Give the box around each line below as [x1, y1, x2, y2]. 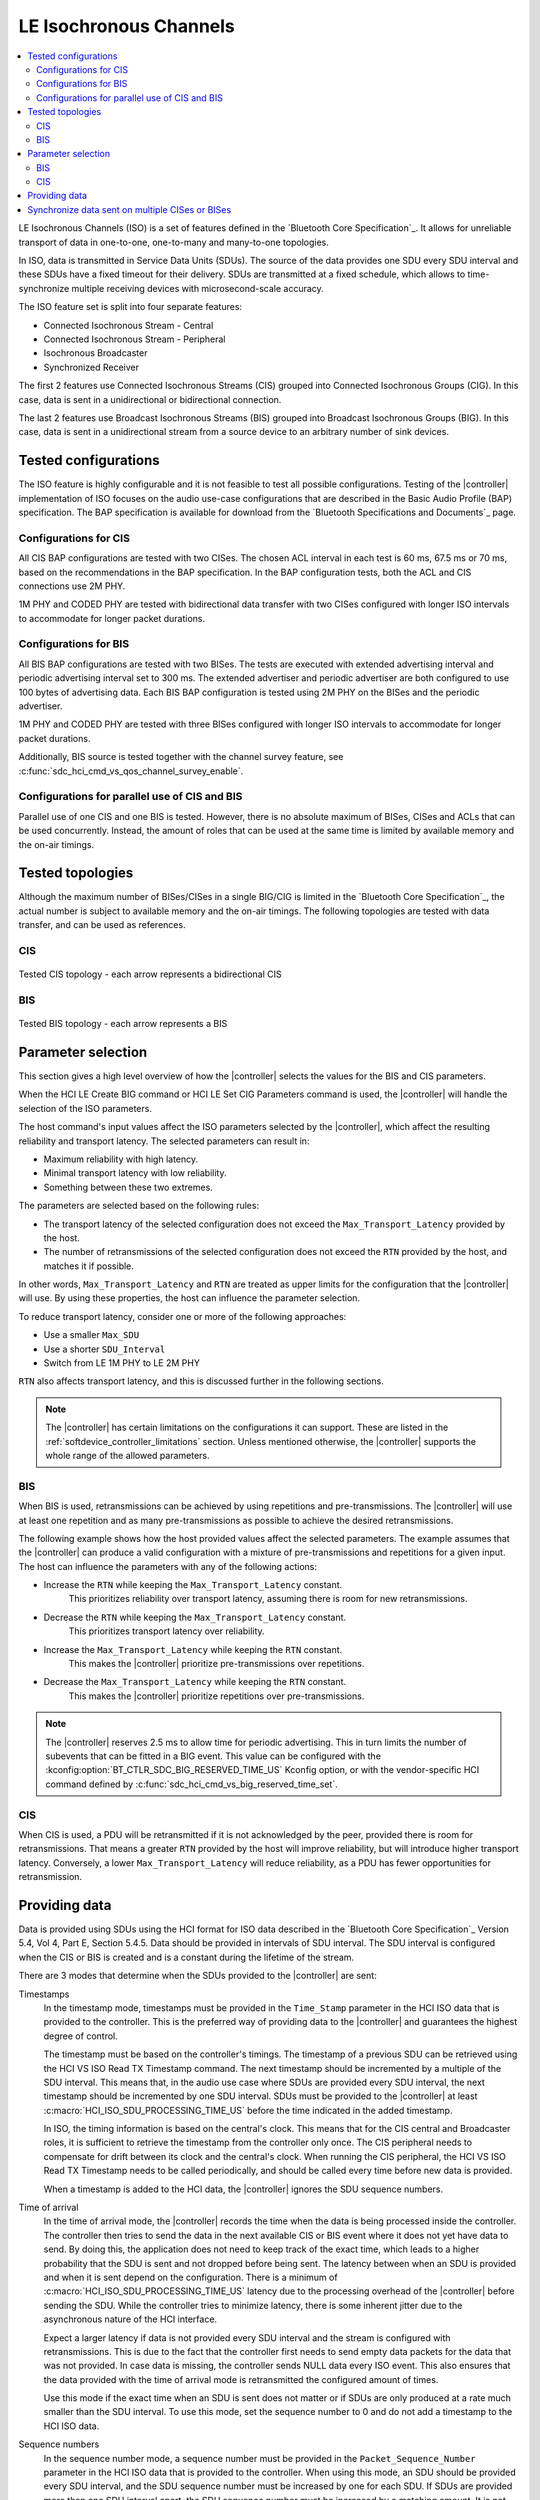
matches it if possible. [43, 1260, 135, 1272]
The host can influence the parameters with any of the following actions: [18, 1560, 318, 1572]
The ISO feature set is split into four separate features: [18, 301, 243, 313]
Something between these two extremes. [43, 1181, 214, 1193]
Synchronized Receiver [43, 361, 140, 373]
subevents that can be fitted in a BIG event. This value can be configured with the [45, 1750, 382, 1762]
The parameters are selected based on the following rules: [18, 1200, 260, 1212]
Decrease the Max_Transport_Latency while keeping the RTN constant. [43, 1676, 347, 1688]
